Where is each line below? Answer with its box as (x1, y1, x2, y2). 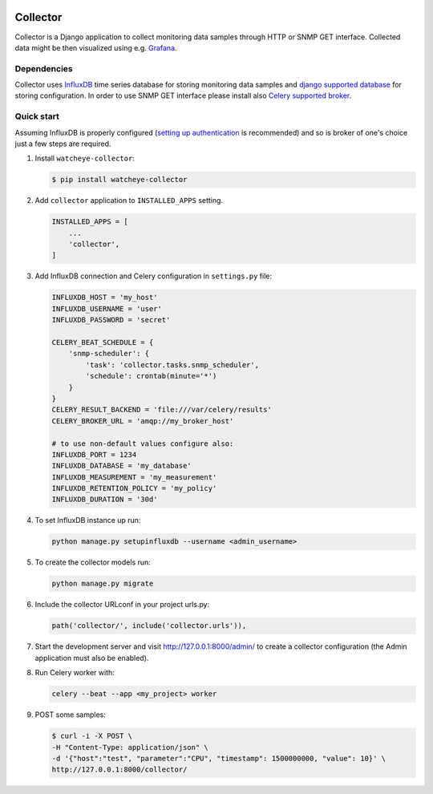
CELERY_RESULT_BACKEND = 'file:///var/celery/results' (51, 405, 272, 415)
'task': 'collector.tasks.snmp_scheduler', (85, 360, 260, 369)
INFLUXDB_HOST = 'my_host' (51, 293, 158, 302)
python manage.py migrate (51, 579, 154, 589)
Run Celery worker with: (34, 668, 115, 678)
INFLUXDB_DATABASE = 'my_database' (51, 461, 192, 471)
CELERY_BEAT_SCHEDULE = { (51, 338, 154, 347)
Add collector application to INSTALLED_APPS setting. (34, 196, 224, 205)
